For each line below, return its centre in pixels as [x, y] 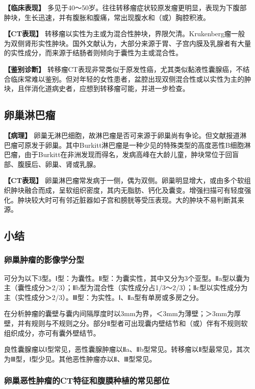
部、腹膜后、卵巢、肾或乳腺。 [52, 164]
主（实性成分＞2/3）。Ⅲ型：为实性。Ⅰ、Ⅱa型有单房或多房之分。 [103, 297]
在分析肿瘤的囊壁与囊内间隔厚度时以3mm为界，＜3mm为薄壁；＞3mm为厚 [122, 313]
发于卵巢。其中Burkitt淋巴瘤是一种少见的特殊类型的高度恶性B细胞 [138, 145]
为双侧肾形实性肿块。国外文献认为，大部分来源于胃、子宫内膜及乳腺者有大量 [127, 43]
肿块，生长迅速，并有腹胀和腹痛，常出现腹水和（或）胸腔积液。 [107, 17]
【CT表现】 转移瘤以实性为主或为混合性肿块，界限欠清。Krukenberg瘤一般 [125, 34]
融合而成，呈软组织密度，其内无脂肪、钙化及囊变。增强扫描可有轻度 [134, 190]
